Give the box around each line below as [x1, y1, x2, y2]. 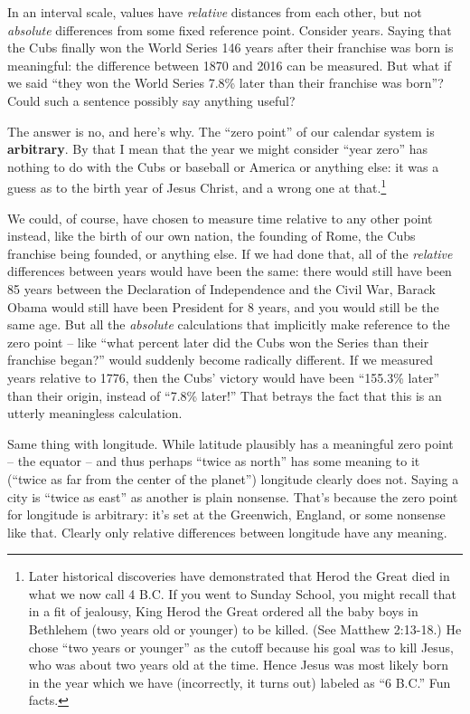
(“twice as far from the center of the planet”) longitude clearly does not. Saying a [7, 469, 459, 488]
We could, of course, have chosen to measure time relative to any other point [7, 208, 433, 227]
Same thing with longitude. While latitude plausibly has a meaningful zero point [7, 433, 454, 452]
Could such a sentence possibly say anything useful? [7, 90, 296, 109]
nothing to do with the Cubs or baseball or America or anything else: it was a [7, 157, 439, 176]
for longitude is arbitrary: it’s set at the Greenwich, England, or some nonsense [7, 505, 446, 524]
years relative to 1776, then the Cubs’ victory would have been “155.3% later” [7, 367, 440, 386]
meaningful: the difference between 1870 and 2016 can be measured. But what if [7, 55, 452, 74]
